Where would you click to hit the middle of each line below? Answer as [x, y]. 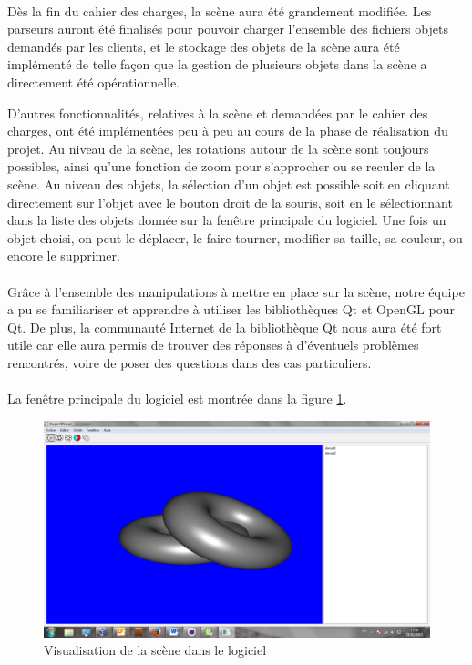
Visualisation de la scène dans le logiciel [155, 650]
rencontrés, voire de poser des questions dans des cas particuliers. [190, 362]
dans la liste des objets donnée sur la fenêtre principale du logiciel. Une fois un [227, 220]
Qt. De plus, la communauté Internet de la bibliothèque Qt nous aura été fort [225, 327]
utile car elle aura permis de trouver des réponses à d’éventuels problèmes [213, 345]
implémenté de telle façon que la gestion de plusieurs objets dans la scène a [217, 64]
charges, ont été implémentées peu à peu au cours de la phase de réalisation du [228, 131]
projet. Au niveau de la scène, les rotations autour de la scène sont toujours [218, 148]
